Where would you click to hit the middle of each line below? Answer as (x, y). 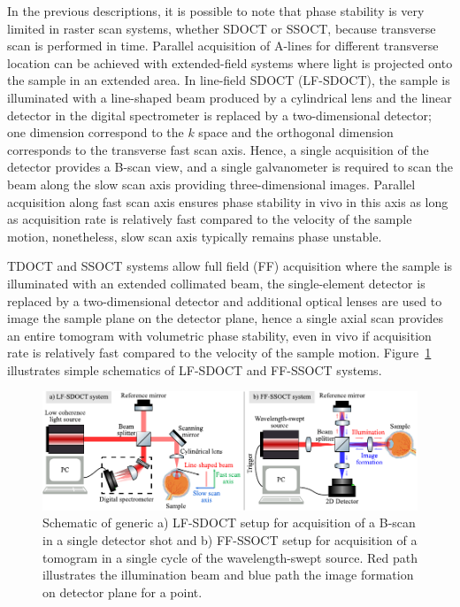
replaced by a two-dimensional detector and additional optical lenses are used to (225, 300)
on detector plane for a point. (123, 592)
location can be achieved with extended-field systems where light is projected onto (230, 62)
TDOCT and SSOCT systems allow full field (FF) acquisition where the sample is (230, 266)
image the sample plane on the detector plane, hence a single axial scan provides (226, 318)
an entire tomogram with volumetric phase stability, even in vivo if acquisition (219, 335)
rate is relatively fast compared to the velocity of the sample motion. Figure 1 (219, 353)
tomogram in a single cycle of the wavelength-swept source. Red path (230, 557)
